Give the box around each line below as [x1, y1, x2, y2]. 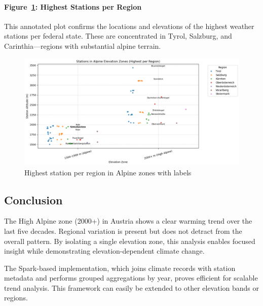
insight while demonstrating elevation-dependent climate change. [4, 246, 205, 256]
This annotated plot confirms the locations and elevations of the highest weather [4, 20, 254, 31]
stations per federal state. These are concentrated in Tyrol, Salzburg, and [4, 30, 232, 41]
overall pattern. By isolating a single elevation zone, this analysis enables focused [4, 235, 255, 246]
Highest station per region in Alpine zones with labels [24, 167, 192, 177]
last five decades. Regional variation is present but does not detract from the [4, 225, 242, 236]
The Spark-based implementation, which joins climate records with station [4, 262, 236, 273]
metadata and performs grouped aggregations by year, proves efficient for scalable [4, 272, 258, 283]
